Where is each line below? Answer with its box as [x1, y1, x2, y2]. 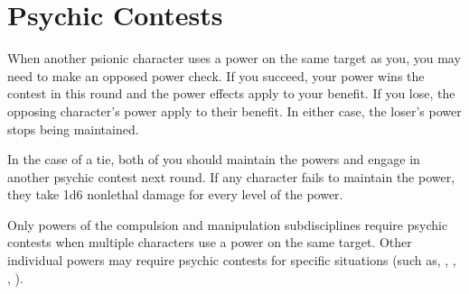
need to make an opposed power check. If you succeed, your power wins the [7, 66, 425, 85]
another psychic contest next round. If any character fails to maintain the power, [7, 167, 455, 186]
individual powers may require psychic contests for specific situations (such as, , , [7, 251, 456, 270]
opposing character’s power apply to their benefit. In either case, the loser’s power [7, 101, 462, 120]
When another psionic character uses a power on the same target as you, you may [7, 49, 461, 68]
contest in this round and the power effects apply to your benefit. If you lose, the [7, 84, 455, 103]
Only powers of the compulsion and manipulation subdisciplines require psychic [7, 215, 448, 234]
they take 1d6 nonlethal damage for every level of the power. [7, 185, 343, 204]
